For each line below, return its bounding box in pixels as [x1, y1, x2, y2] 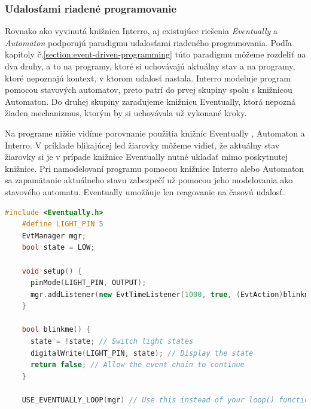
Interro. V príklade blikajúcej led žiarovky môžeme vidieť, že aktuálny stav [5, 138, 280, 151]
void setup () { [22, 266, 82, 275]
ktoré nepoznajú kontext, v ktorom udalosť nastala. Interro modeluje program [5, 71, 291, 84]
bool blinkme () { [22, 325, 91, 334]
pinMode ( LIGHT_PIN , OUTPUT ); [30, 278, 147, 287]
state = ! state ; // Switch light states [30, 337, 194, 346]
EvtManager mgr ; [22, 231, 87, 240]
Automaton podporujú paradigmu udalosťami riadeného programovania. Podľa [5, 36, 292, 49]
